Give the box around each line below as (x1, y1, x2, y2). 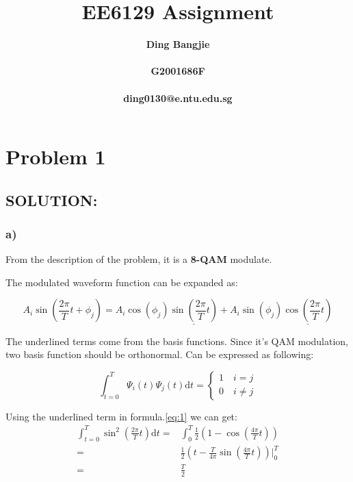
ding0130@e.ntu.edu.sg (123, 90, 233, 105)
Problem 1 (5, 142, 106, 170)
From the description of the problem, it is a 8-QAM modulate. (5, 252, 272, 266)
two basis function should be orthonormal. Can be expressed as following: (5, 347, 314, 361)
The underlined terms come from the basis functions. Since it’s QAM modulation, (5, 333, 349, 348)
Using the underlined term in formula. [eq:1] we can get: (5, 409, 237, 423)
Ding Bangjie (146, 37, 210, 51)
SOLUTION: (5, 189, 98, 210)
